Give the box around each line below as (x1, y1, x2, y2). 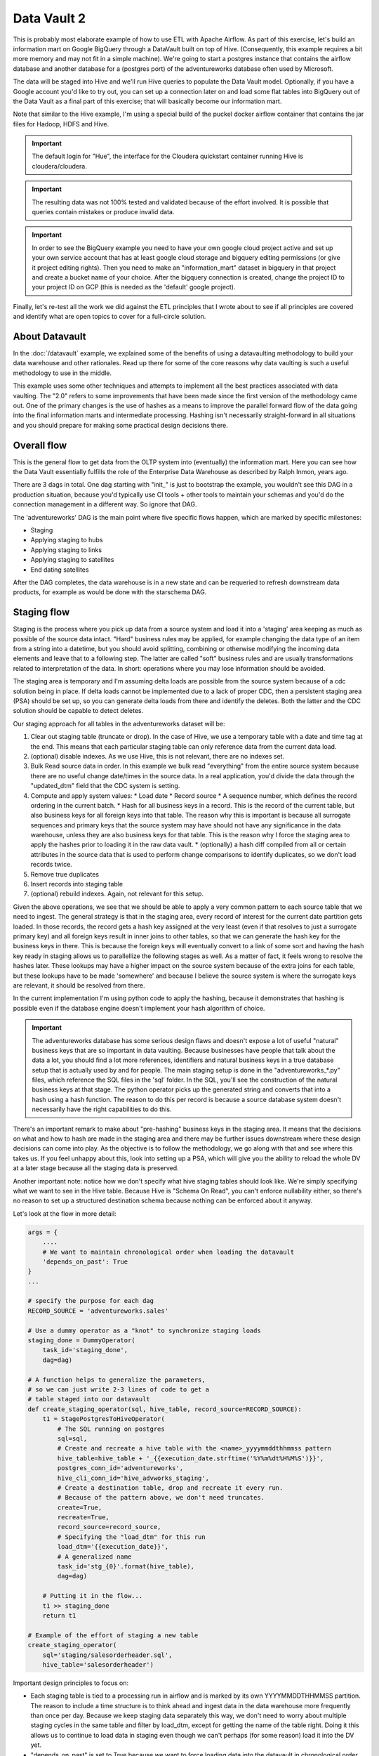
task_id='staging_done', (42, 1346, 128, 1354)
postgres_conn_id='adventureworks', (57, 1465, 184, 1472)
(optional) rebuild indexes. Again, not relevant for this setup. (30, 889, 204, 898)
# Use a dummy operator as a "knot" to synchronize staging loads (27, 1326, 261, 1335)
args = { (27, 1228, 58, 1236)
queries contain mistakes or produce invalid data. (32, 208, 175, 216)
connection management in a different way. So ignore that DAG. (13, 500, 197, 509)
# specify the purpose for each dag (27, 1297, 154, 1305)
